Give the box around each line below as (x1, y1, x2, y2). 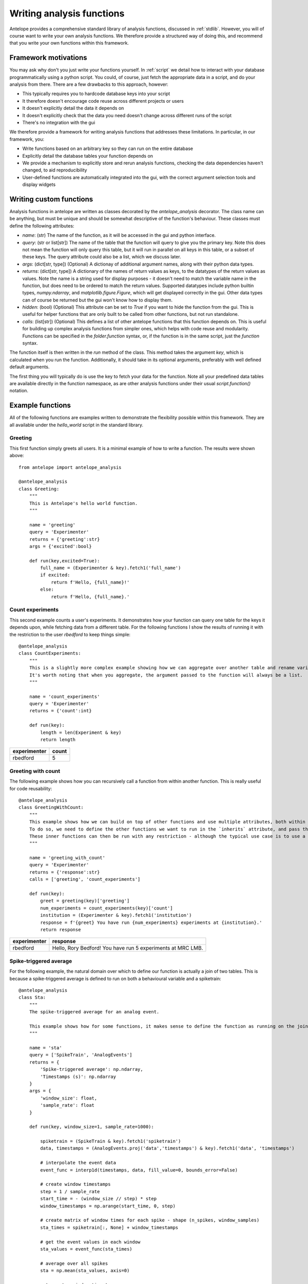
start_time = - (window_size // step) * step (40, 1196, 157, 1202)
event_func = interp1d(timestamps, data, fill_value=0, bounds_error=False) (40, 1167, 238, 1173)
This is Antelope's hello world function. (29, 500, 138, 506)
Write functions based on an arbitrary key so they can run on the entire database (22, 145, 194, 152)
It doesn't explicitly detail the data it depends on (22, 105, 124, 111)
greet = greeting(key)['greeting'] (40, 898, 130, 904)
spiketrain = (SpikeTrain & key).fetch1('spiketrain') (40, 1138, 181, 1144)
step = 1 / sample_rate (40, 1188, 100, 1194)
